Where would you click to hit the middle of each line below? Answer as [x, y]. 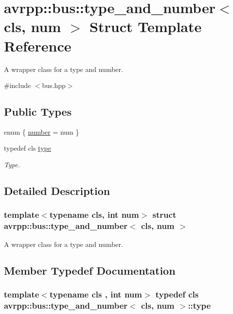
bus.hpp [54, 85]
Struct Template [146, 26]
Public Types [38, 112]
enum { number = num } [42, 131]
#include [18, 85]
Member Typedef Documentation [90, 270]
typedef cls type [27, 148]
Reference [38, 45]
